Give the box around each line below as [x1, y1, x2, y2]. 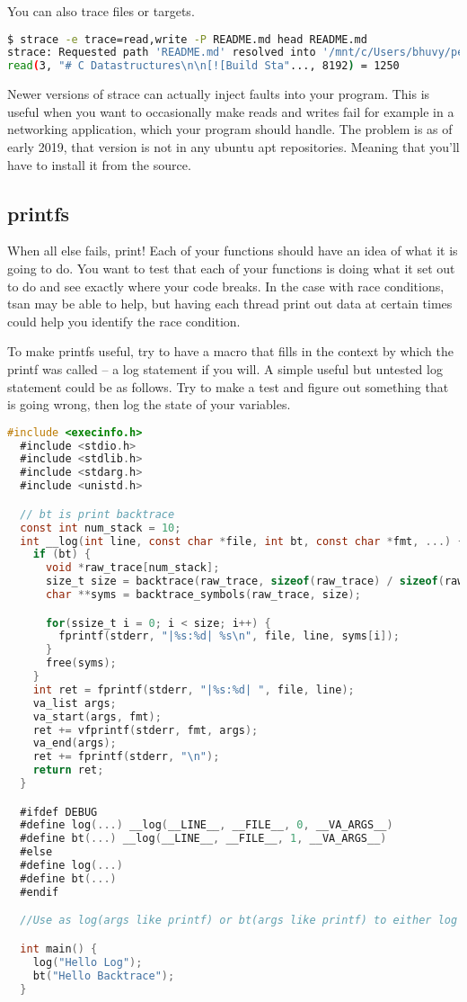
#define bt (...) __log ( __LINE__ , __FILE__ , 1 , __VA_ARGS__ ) [20, 832, 387, 845]
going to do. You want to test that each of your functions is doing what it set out [7, 258, 455, 277]
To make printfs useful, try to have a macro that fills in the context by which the [7, 342, 454, 361]
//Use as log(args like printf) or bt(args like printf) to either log [20, 914, 458, 927]
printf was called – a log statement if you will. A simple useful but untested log [7, 359, 443, 378]
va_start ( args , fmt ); [32, 710, 162, 723]
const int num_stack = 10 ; [20, 521, 181, 534]
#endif [20, 885, 59, 899]
